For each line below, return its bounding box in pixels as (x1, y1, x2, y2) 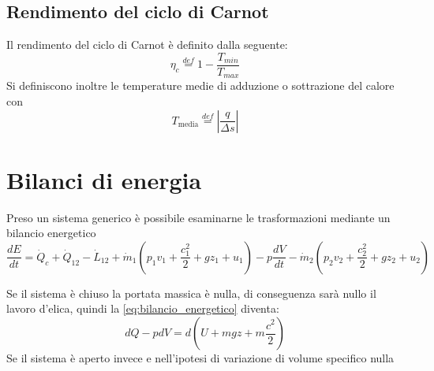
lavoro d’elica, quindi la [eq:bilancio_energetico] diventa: (6, 300, 279, 317)
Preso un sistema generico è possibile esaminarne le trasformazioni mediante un (6, 209, 391, 225)
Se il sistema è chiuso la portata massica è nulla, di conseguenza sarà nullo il (6, 284, 376, 301)
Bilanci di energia (6, 163, 202, 195)
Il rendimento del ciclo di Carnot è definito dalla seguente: (6, 36, 288, 53)
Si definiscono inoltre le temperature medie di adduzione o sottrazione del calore (6, 77, 395, 94)
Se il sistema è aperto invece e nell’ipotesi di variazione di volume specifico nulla (6, 350, 395, 365)
